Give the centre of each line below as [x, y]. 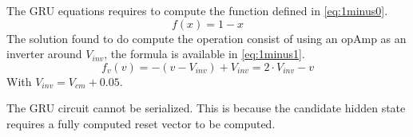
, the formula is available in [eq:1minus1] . [205, 54]
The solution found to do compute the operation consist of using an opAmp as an [206, 38]
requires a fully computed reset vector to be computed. [141, 123]
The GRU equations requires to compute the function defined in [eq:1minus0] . [197, 10]
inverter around [44, 54]
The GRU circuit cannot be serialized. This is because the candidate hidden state [206, 108]
